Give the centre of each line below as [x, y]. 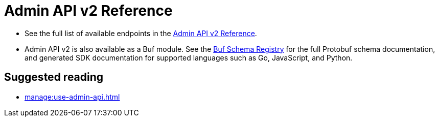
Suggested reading [54, 77]
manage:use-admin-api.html [72, 97]
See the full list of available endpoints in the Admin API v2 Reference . [141, 33]
